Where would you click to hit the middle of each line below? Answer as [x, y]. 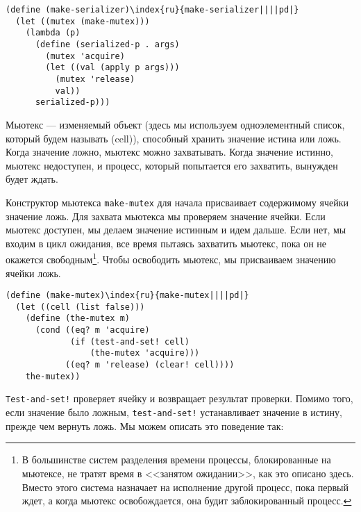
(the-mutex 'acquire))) [145, 353]
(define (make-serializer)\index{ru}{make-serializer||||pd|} [152, 10]
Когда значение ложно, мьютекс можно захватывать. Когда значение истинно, [169, 152]
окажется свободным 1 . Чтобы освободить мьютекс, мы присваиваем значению [171, 258]
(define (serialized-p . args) [107, 44]
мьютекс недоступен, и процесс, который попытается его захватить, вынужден [172, 165]
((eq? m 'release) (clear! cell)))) [150, 365]
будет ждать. [32, 179]
